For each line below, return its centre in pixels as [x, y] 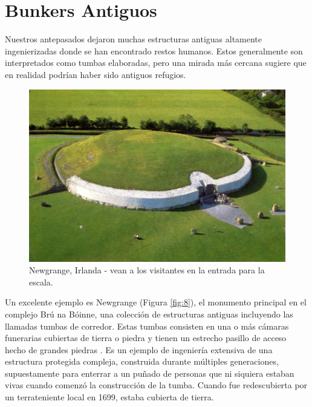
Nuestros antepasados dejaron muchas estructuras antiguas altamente [134, 39]
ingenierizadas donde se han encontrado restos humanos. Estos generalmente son [154, 50]
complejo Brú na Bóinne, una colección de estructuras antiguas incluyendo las [149, 314]
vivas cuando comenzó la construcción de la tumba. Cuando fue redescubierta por [156, 385]
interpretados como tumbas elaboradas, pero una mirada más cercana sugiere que [156, 63]
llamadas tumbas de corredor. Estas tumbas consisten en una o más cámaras [147, 326]
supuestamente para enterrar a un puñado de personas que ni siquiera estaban [150, 373]
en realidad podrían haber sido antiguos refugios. [96, 74]
